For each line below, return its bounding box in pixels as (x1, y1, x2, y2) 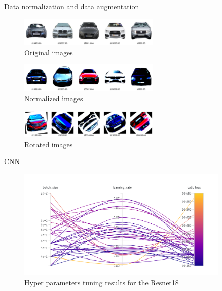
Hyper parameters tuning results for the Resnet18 (24, 277, 179, 287)
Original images (24, 47, 73, 57)
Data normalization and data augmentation (4, 1, 139, 11)
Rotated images (24, 139, 73, 149)
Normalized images (24, 93, 83, 104)
